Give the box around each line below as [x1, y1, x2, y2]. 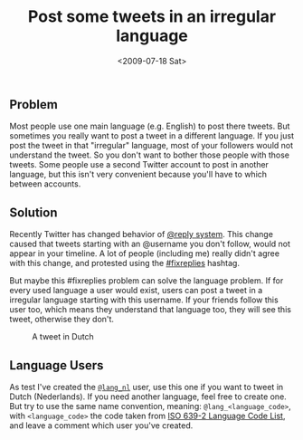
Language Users [9, 358, 104, 373]
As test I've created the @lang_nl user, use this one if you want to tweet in [9, 381, 284, 392]
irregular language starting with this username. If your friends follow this [9, 294, 279, 305]
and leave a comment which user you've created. [9, 419, 194, 431]
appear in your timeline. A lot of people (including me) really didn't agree [9, 248, 280, 259]
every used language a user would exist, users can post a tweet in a [9, 285, 263, 296]
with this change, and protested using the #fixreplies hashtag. [9, 258, 240, 269]
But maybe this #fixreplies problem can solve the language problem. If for [9, 275, 284, 286]
